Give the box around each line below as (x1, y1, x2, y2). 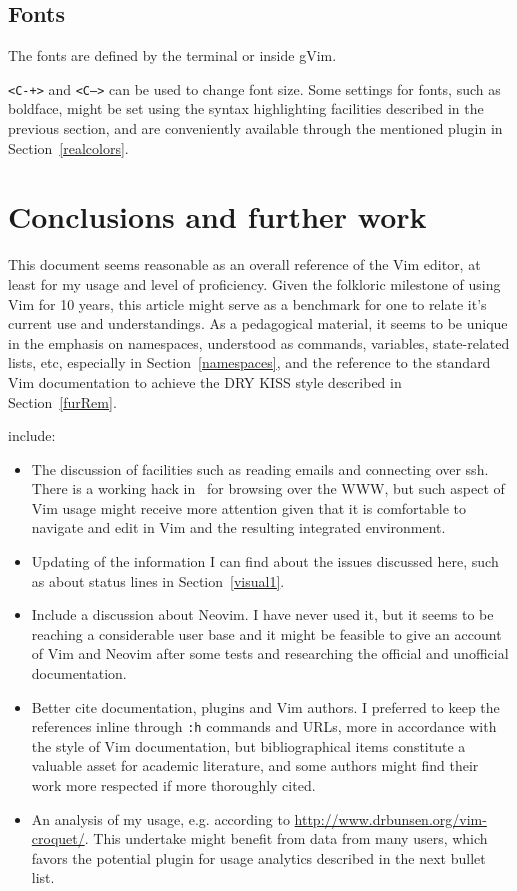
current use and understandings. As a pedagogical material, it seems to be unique (8, 313, 508, 334)
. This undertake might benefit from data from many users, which (84, 828, 488, 849)
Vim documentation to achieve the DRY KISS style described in (8, 371, 402, 392)
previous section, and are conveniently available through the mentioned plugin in (8, 118, 503, 139)
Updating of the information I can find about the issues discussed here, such (31, 551, 499, 572)
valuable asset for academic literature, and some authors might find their (31, 755, 479, 776)
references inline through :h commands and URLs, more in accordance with (31, 716, 497, 737)
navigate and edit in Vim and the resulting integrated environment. (31, 517, 446, 538)
